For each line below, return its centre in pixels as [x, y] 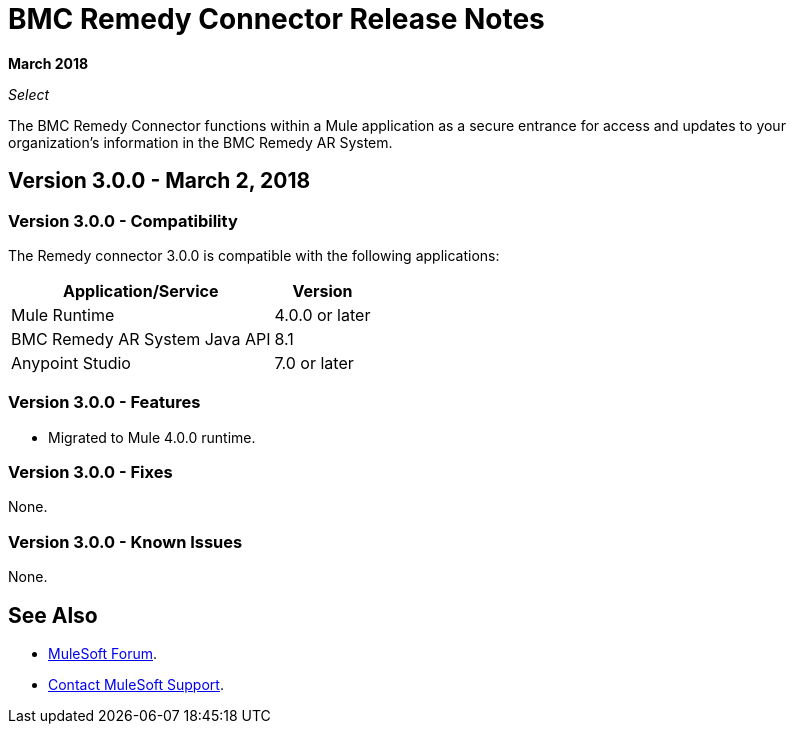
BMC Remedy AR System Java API [141, 338]
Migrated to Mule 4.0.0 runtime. [152, 437]
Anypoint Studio [71, 362]
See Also [53, 615]
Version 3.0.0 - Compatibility [123, 220]
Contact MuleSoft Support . [136, 685]
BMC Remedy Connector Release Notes [276, 19]
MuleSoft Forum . [103, 654]
